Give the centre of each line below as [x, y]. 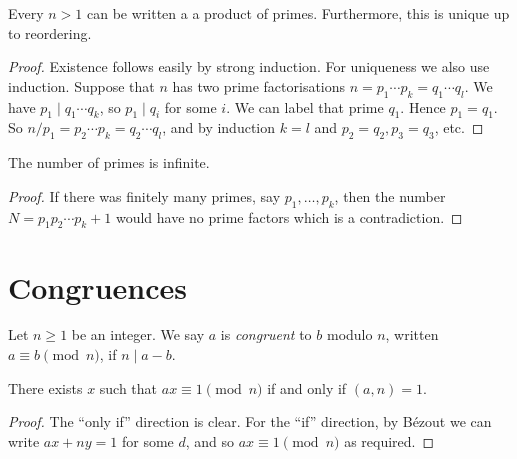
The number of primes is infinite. [109, 162]
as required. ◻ [389, 440]
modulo [349, 334]
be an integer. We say [138, 334]
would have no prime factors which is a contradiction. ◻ [289, 216]
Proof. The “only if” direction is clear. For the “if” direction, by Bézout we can [250, 421]
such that [128, 387]
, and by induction [219, 127]
